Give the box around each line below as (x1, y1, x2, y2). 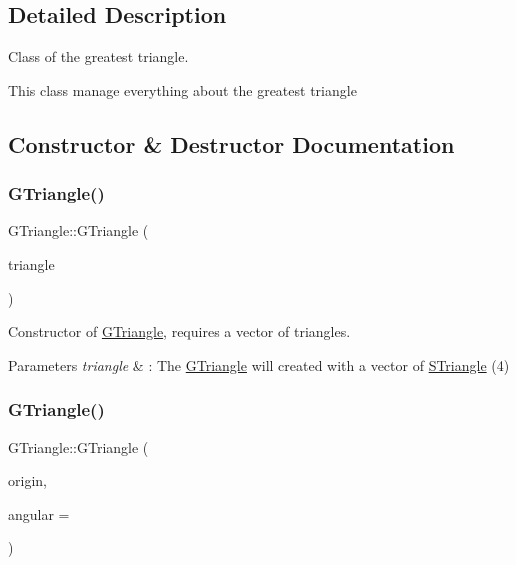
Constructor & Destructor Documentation (8, 128, 455, 159)
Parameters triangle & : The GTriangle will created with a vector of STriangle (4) (8, 354, 510, 375)
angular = (8, 503, 70, 524)
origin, (8, 470, 47, 491)
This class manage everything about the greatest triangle (8, 79, 357, 100)
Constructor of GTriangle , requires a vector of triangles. (8, 321, 351, 342)
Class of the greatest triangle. (8, 46, 189, 67)
